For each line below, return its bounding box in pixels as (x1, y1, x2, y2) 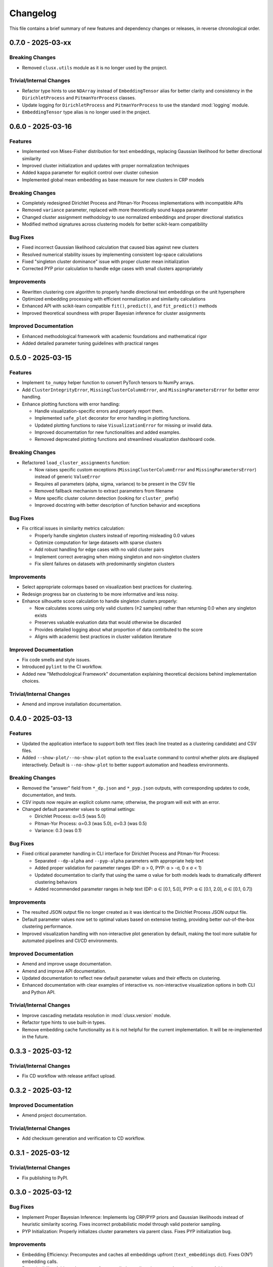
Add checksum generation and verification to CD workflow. (22, 1135, 145, 1141)
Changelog (9, 8, 57, 19)
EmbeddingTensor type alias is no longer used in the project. (22, 109, 151, 115)
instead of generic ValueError (34, 474, 101, 480)
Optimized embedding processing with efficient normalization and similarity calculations (22, 295, 206, 302)
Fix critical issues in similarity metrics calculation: (22, 525, 125, 532)
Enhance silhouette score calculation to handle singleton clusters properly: (22, 598, 178, 604)
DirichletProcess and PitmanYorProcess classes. (22, 95, 136, 101)
